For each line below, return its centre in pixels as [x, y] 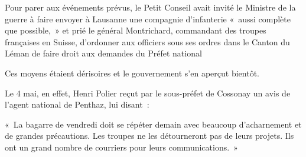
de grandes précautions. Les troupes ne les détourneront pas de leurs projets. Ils [149, 136]
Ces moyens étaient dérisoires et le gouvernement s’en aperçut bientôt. [132, 73]
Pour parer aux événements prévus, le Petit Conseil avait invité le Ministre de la [150, 7]
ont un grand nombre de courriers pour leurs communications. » [121, 147]
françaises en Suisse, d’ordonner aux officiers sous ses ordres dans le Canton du [147, 41]
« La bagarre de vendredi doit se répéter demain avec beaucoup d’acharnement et [153, 124]
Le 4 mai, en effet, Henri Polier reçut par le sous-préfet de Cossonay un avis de [148, 93]
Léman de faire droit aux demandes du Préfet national [103, 53]
